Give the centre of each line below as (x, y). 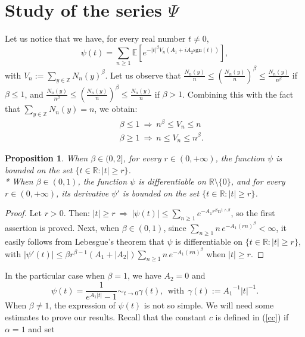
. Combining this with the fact (238, 94)
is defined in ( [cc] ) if (252, 317)
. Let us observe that (143, 75)
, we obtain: (116, 109)
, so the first (253, 213)
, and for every (258, 181)
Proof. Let (23, 213)
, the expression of (82, 305)
